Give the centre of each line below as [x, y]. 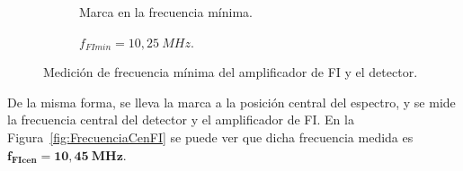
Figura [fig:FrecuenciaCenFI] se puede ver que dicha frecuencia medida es [210, 137]
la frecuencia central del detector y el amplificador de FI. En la [181, 120]
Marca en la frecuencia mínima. [166, 12]
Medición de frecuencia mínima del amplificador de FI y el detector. [231, 72]
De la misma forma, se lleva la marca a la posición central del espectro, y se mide [231, 102]
